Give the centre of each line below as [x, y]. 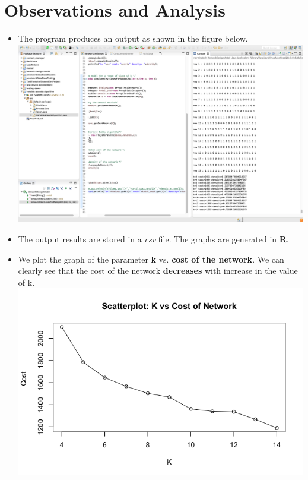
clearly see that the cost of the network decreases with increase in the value [158, 271]
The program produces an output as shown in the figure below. [133, 38]
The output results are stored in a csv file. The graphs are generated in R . [153, 239]
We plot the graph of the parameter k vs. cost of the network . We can [151, 259]
